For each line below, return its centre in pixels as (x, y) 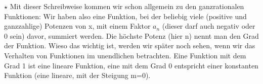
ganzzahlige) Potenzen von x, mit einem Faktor (77, 26)
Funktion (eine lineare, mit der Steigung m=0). (77, 75)
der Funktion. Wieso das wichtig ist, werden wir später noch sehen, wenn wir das (130, 46)
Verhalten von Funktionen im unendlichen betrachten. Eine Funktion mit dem (125, 55)
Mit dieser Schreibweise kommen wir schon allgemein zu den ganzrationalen (127, 6)
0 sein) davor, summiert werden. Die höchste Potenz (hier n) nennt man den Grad (131, 35)
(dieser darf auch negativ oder (209, 26)
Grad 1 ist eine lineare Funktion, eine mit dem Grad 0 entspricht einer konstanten (131, 65)
